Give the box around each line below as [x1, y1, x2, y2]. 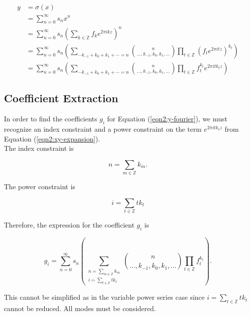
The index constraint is [4, 143, 74, 153]
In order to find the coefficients [4, 114, 97, 124]
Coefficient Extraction [4, 90, 119, 106]
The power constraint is [4, 181, 75, 192]
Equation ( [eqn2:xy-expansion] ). [4, 133, 100, 143]
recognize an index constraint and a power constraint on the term [4, 123, 202, 134]
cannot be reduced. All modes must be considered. [4, 303, 156, 313]
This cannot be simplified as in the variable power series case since [4, 292, 205, 302]
